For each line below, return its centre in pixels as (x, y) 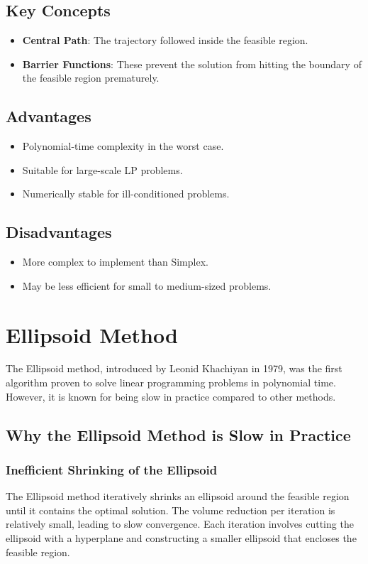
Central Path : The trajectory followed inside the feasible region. (165, 40)
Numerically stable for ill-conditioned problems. (126, 194)
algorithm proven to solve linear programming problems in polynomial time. (171, 383)
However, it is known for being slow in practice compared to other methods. (171, 396)
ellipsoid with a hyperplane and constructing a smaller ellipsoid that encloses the (181, 538)
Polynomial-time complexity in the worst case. (123, 146)
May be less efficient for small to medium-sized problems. (147, 285)
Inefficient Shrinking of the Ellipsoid (112, 469)
